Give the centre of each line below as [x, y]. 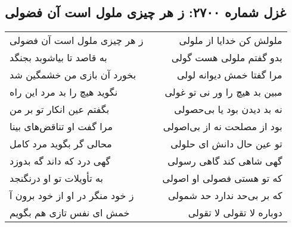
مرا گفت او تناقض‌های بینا [61, 127]
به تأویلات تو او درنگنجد [57, 178]
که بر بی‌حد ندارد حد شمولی [225, 196]
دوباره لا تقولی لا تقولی [235, 213]
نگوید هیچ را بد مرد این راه [64, 92]
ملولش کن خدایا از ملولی [231, 40]
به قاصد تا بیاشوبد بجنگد [58, 58]
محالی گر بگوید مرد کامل [61, 144]
